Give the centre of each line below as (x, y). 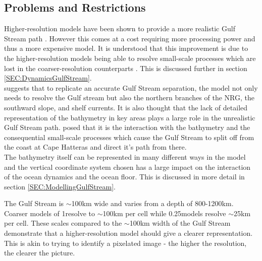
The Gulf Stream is (34, 203)
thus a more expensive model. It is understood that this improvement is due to (126, 48)
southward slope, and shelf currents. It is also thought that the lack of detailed (126, 107)
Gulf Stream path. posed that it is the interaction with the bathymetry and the (127, 127)
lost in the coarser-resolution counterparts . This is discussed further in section (126, 68)
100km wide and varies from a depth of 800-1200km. (152, 203)
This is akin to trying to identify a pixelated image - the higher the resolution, (125, 243)
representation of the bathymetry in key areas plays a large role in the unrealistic (130, 117)
